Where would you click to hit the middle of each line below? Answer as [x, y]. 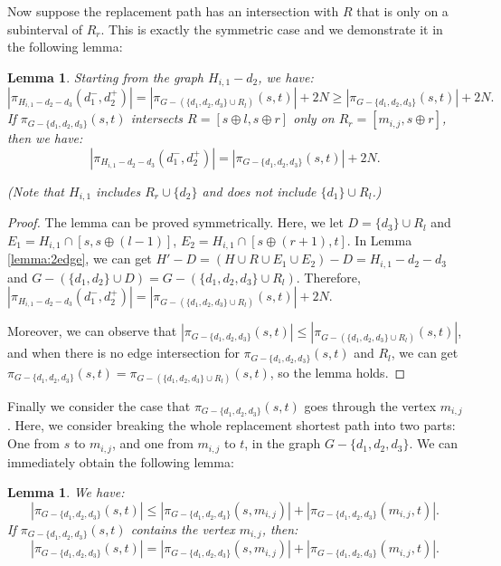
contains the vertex [183, 528]
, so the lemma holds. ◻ [338, 372]
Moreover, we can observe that [92, 331]
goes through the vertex [370, 406]
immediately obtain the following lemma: [121, 461]
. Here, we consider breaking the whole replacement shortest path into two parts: [232, 425]
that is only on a [402, 11]
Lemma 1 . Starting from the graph [106, 77]
